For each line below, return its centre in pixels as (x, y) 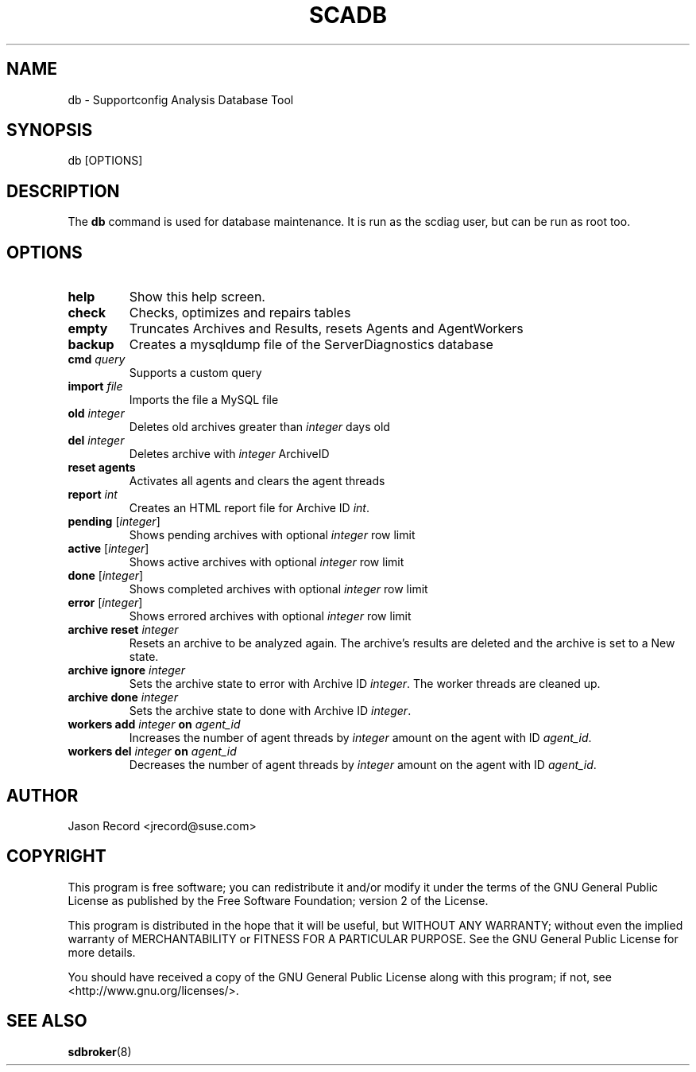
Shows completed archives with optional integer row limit (278, 589)
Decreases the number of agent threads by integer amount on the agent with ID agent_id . (363, 765)
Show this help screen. (197, 297)
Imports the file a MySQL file (204, 400)
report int (93, 495)
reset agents (102, 468)
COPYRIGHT (56, 856)
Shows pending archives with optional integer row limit (272, 535)
